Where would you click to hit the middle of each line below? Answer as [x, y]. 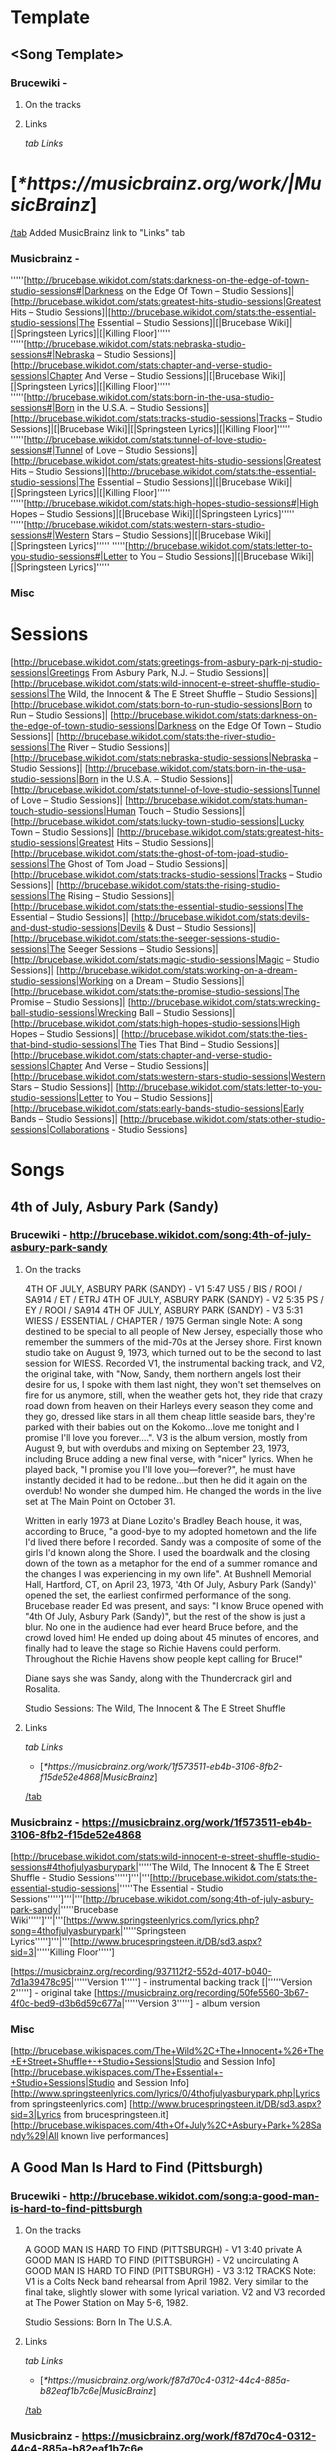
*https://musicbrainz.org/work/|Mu [169, 183]
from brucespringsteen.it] [116, 2115]
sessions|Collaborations [60, 1129]
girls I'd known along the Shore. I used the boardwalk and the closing [167, 1552]
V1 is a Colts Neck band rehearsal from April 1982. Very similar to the [166, 2282]
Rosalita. [42, 1688]
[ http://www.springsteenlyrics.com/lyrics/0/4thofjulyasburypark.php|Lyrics [165, 2093]
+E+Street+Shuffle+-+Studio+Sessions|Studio [106, 2062]
